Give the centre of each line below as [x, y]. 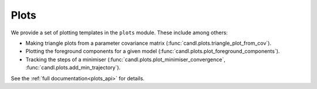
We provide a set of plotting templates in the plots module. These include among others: [119, 33]
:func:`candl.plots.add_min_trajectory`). [73, 67]
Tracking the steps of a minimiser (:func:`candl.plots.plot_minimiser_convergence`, [126, 59]
